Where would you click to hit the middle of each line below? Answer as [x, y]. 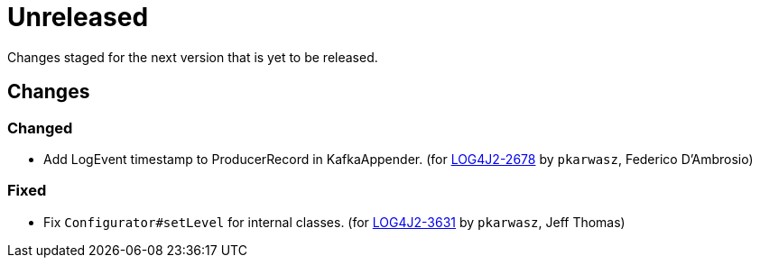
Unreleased [78, 17]
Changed [40, 128]
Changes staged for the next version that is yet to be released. [193, 57]
